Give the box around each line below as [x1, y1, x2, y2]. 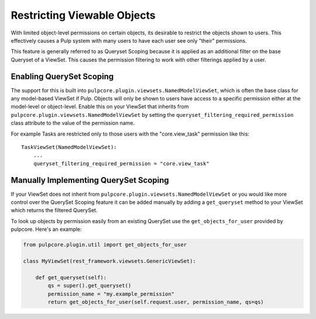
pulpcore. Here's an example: [11, 226, 82, 233]
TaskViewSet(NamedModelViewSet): [21, 144, 117, 150]
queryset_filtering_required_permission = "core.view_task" [33, 160, 210, 167]
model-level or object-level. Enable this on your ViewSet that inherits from [11, 103, 189, 110]
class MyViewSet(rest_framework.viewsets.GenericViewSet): [23, 258, 196, 264]
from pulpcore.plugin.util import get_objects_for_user [23, 241, 187, 248]
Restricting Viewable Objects [11, 9, 156, 22]
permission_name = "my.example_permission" [47, 290, 175, 297]
